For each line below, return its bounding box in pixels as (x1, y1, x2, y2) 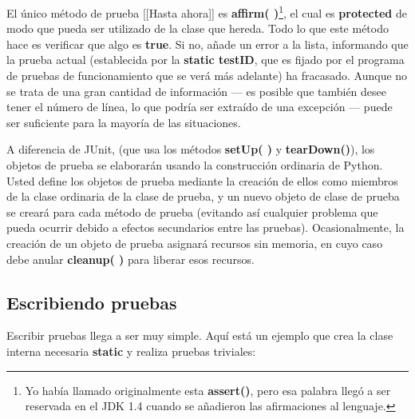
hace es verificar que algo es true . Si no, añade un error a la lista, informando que (6, 35, 409, 52)
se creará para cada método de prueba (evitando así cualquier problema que (6, 203, 378, 220)
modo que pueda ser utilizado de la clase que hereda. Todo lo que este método (6, 20, 389, 37)
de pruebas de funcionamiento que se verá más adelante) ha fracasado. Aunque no (6, 67, 408, 84)
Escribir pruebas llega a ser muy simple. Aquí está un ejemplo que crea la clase (6, 327, 393, 344)
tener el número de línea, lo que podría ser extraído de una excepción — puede (6, 98, 393, 115)
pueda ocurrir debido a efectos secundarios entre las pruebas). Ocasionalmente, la (6, 219, 405, 236)
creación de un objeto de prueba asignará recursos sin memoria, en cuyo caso (6, 234, 383, 251)
